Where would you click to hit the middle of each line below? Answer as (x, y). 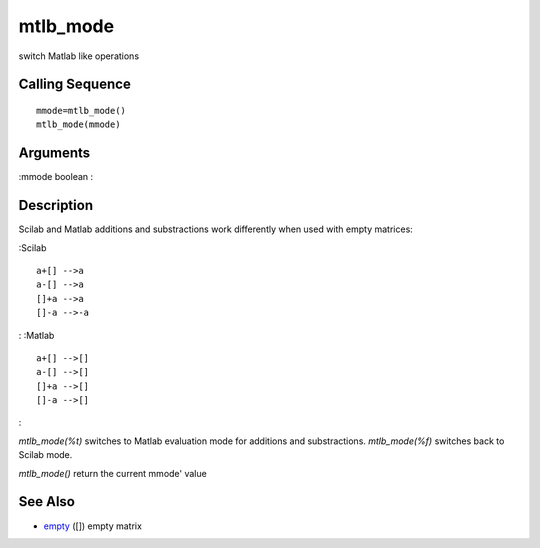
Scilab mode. (45, 455)
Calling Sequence (75, 84)
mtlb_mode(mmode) (78, 124)
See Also (46, 501)
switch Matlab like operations (79, 56)
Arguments (54, 153)
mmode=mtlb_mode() (81, 110)
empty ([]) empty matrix (92, 526)
